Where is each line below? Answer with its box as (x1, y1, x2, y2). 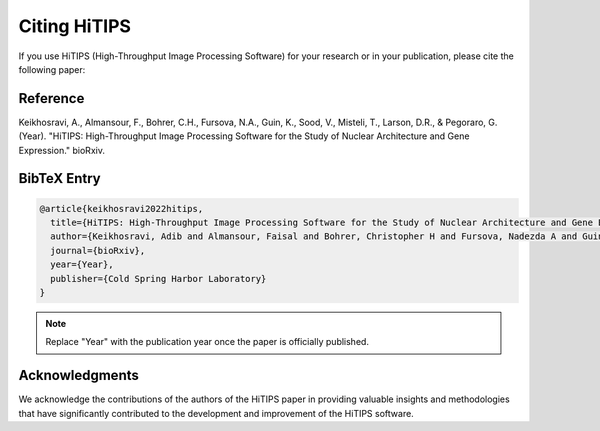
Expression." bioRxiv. (18, 144, 105, 156)
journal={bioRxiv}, (50, 245, 146, 256)
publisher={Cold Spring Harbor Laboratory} (50, 273, 267, 284)
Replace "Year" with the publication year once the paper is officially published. (45, 336, 370, 348)
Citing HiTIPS (18, 15, 132, 37)
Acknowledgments (18, 367, 140, 384)
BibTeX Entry (18, 170, 101, 187)
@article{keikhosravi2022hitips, (39, 203, 204, 214)
